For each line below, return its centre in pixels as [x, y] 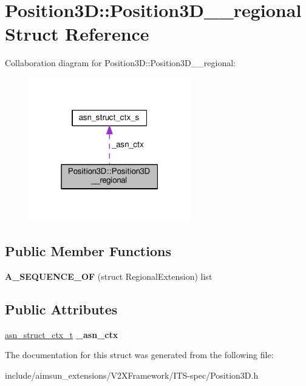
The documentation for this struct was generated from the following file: [139, 355]
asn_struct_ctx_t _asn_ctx [62, 334]
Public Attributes [61, 309]
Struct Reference [77, 34]
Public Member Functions [88, 251]
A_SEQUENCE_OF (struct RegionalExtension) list [109, 276]
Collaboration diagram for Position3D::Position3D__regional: [120, 63]
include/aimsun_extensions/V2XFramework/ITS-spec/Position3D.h [132, 375]
